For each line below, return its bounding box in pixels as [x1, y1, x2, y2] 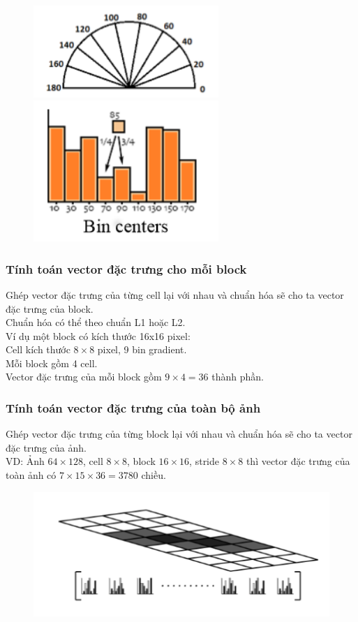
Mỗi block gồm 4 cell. [6, 355, 98, 370]
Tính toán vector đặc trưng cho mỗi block [6, 260, 247, 277]
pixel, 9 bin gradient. [97, 342, 187, 357]
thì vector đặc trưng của [246, 454, 350, 468]
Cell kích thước [6, 342, 70, 357]
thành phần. [211, 369, 264, 384]
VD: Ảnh [6, 454, 45, 468]
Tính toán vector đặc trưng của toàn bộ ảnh [6, 399, 261, 416]
